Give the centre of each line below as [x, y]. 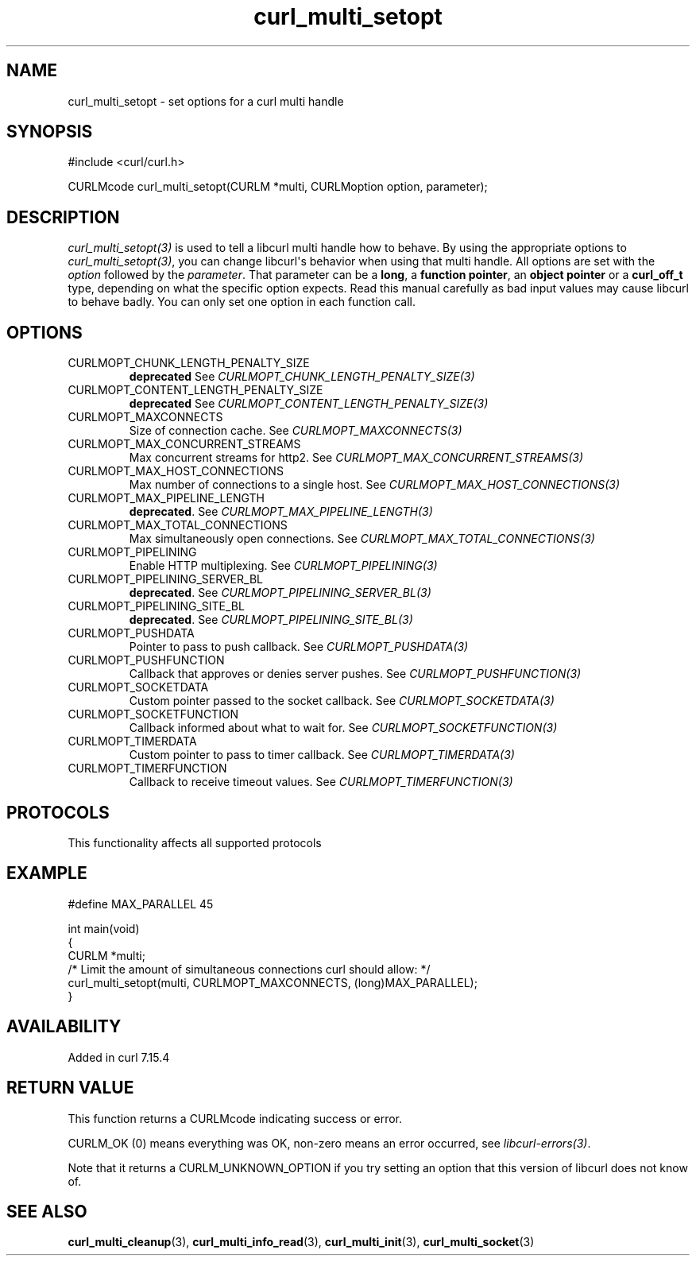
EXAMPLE [47, 873]
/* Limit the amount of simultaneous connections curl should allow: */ [249, 969]
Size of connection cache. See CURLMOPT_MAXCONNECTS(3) [296, 431]
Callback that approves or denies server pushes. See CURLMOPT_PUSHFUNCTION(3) [355, 674]
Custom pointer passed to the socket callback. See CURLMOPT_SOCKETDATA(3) [342, 701]
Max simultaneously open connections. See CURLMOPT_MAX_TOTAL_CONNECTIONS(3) [362, 539]
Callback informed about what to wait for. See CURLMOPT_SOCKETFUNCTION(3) [343, 728]
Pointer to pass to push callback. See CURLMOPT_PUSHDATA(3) [299, 647]
